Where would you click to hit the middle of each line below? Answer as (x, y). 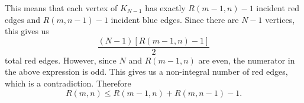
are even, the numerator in (247, 60)
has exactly (165, 8)
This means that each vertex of (61, 8)
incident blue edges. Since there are (175, 19)
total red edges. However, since (61, 60)
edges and (22, 19)
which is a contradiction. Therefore (68, 83)
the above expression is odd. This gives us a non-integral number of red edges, (146, 72)
